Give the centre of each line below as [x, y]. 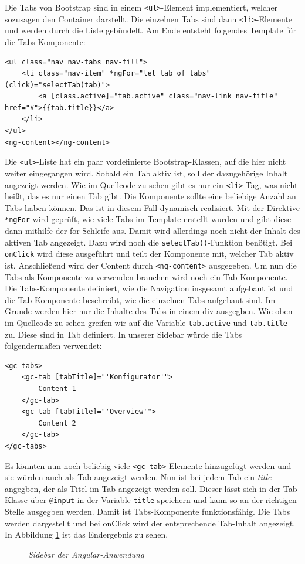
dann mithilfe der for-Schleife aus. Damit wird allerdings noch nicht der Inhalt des [152, 230]
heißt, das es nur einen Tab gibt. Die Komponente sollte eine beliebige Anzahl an [150, 196]
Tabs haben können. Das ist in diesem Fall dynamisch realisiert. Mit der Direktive [152, 207]
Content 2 [57, 423]
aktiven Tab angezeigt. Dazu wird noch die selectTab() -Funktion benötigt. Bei [149, 242]
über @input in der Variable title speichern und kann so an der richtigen [163, 500]
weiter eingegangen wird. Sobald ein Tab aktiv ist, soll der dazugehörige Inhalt [146, 173]
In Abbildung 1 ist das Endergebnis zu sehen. [87, 534]
